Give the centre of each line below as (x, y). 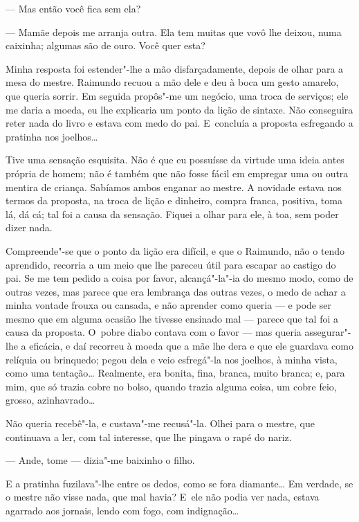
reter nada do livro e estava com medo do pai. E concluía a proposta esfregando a (179, 123)
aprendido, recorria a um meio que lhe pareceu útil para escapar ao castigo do (171, 264)
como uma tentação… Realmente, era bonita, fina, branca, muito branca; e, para (175, 373)
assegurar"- (328, 332)
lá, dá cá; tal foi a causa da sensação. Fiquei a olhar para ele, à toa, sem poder (172, 214)
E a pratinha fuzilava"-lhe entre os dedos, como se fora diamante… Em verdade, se (179, 483)
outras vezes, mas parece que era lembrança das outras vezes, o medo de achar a (176, 291)
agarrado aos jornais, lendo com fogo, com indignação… (122, 510)
